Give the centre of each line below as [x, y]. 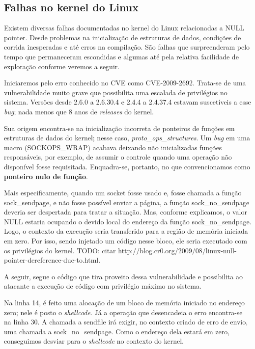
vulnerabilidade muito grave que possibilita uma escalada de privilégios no [116, 92]
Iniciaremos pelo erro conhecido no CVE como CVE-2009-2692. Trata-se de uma [125, 83]
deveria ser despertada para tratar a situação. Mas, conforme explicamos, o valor [126, 212]
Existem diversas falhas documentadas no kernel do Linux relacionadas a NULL [124, 28]
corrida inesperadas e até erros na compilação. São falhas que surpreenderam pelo [127, 47]
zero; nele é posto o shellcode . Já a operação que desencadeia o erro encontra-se [123, 312]
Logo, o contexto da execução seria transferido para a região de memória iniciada [126, 231]
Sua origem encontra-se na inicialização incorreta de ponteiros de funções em [119, 128]
